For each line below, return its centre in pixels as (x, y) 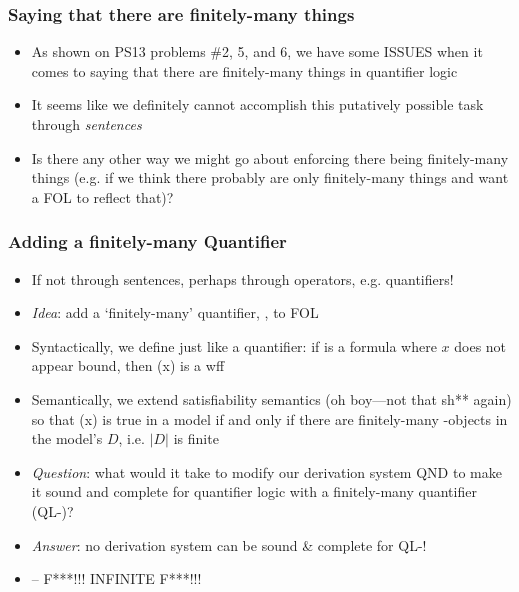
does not (480, 345)
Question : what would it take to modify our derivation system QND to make (266, 471)
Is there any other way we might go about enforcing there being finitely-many (270, 157)
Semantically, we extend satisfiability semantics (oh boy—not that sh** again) (271, 398)
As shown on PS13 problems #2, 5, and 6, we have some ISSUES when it (257, 51)
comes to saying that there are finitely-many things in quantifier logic (244, 70)
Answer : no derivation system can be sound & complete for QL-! (229, 544)
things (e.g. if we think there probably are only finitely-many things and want (270, 177)
